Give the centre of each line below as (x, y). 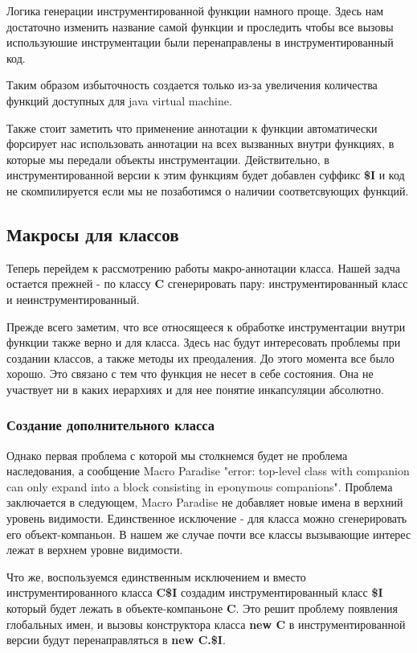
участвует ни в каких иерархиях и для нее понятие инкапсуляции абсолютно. (195, 389)
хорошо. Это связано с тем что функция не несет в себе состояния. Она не (190, 374)
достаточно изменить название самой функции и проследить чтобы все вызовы (200, 26)
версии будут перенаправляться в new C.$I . (116, 640)
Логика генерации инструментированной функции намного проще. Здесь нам (195, 10)
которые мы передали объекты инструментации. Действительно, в (168, 159)
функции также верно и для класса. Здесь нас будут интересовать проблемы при (204, 342)
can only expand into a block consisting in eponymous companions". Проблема (200, 486)
